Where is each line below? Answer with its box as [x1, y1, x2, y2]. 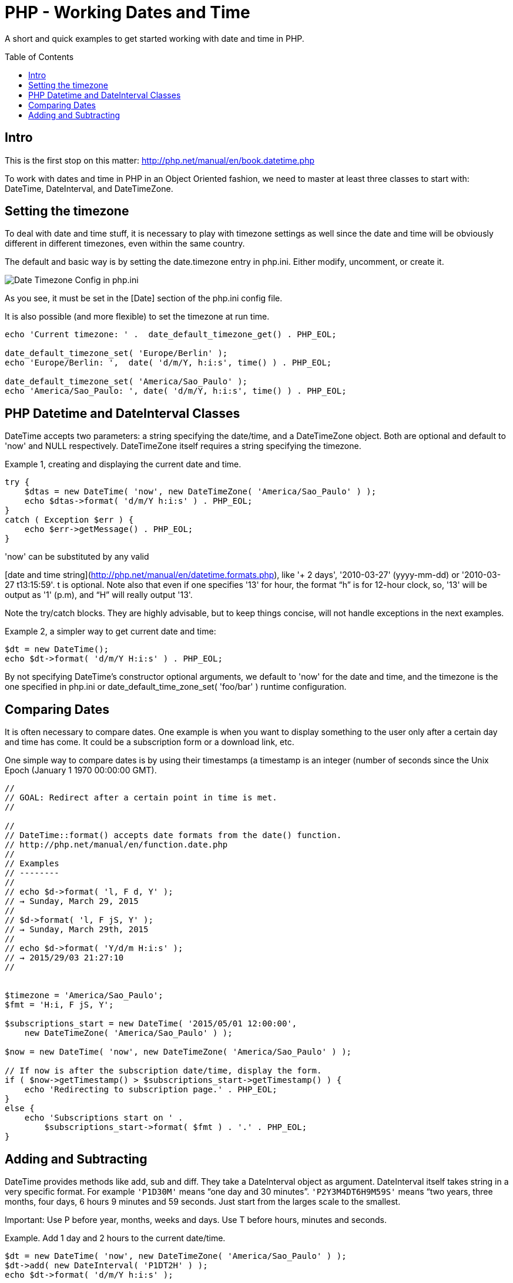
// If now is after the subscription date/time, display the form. [5, 1066, 322, 1076]
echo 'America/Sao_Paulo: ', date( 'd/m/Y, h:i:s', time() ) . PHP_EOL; [5, 386, 347, 396]
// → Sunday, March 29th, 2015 [5, 925, 149, 935]
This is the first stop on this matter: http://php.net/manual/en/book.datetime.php [5, 155, 315, 165]
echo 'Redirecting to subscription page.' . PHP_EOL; [24, 1085, 277, 1095]
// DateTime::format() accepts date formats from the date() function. [5, 830, 342, 840]
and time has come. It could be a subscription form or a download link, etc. [5, 737, 294, 747]
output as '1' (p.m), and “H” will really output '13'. [5, 590, 193, 600]
